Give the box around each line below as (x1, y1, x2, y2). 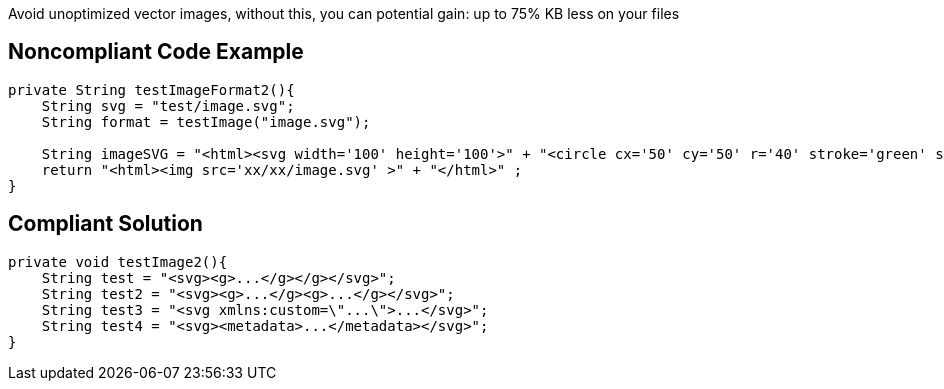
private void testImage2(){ (8, 253, 228, 270)
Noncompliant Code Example (8, 39, 304, 65)
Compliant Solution (8, 211, 203, 237)
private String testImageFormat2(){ (8, 81, 295, 98)
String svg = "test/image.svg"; (41, 97, 295, 114)
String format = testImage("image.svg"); (41, 113, 371, 130)
